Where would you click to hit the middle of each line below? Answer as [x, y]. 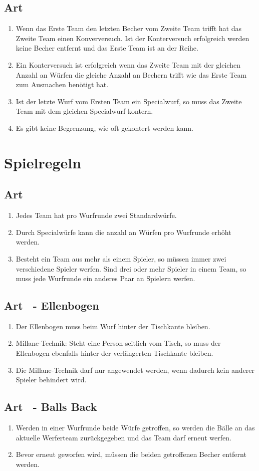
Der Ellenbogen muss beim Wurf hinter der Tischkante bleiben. [113, 326]
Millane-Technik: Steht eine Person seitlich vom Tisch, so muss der [118, 343]
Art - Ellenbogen [52, 305]
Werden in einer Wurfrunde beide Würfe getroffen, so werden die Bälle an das [135, 428]
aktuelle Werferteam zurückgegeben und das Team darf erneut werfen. [123, 437]
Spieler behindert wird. [51, 380]
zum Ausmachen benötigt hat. [62, 84]
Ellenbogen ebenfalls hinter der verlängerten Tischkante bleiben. [114, 353]
